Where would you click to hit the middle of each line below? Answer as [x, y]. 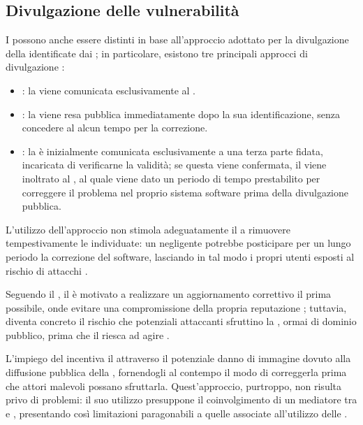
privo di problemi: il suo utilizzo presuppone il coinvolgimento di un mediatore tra [181, 399]
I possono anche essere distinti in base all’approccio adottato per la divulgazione [177, 39]
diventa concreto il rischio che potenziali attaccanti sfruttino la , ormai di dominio [181, 321]
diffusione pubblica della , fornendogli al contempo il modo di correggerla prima [176, 372]
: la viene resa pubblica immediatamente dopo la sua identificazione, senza [181, 114]
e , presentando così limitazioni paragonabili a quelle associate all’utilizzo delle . [177, 413]
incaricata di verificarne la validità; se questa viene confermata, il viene [174, 165]
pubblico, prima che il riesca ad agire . [88, 334]
